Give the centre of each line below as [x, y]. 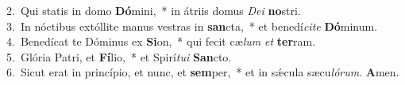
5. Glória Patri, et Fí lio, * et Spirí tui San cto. [119, 56]
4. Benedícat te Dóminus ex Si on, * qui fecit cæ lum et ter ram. [161, 41]
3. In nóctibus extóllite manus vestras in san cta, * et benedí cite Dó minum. [192, 26]
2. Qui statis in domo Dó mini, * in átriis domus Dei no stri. [154, 10]
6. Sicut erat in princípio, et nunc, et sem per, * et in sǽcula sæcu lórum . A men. [203, 72]
